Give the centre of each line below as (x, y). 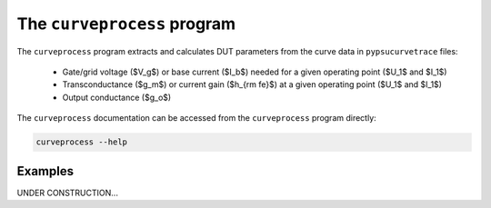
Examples (45, 171)
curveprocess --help (81, 142)
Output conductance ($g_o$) (117, 97)
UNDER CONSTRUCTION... (67, 193)
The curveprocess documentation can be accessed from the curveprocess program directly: (196, 118)
